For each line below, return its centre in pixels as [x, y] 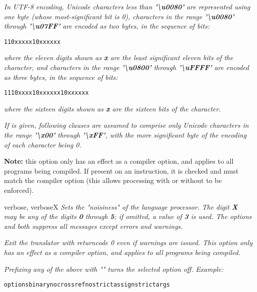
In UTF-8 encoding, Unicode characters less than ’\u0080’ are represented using [127, 6]
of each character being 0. [43, 144]
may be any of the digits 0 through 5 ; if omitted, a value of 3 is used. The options [128, 216]
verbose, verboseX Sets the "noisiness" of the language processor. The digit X [121, 206]
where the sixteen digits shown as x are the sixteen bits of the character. [112, 108]
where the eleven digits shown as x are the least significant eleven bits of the [119, 57]
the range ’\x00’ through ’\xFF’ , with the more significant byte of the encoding [125, 135]
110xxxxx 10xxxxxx [32, 42]
